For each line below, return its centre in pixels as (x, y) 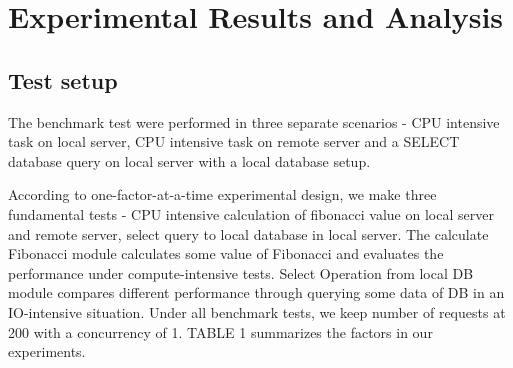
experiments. (47, 351)
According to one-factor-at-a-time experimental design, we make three (222, 194)
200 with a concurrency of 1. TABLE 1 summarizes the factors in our (220, 331)
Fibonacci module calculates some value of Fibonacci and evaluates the (226, 253)
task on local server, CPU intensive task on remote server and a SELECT (234, 141)
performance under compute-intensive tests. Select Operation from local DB (241, 272)
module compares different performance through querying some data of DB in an (256, 292)
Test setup (63, 79)
